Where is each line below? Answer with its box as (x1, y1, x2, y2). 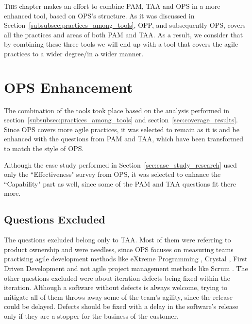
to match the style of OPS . (4, 143, 84, 153)
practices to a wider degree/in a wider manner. (4, 48, 144, 58)
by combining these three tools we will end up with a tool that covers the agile (4, 39, 238, 49)
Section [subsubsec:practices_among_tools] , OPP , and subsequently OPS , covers (4, 20, 246, 30)
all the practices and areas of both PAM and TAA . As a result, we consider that (4, 29, 243, 39)
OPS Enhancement (4, 77, 133, 97)
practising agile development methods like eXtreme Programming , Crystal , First (4, 254, 248, 264)
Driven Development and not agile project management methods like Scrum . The (4, 263, 248, 273)
